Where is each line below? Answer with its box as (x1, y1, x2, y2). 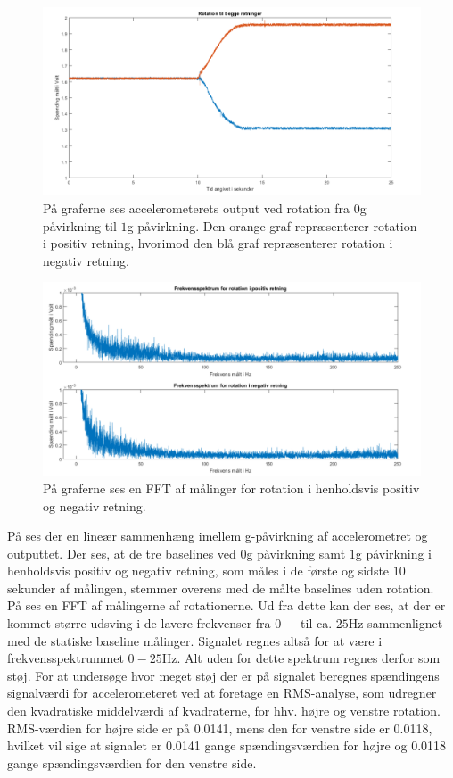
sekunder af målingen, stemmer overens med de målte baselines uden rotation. (7, 578, 434, 597)
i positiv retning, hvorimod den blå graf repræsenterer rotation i (43, 234, 393, 252)
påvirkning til (43, 216, 117, 235)
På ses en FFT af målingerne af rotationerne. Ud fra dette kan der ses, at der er (7, 596, 446, 615)
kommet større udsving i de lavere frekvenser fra (7, 614, 271, 633)
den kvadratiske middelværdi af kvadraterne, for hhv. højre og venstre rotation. (7, 701, 441, 720)
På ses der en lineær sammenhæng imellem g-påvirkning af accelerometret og (7, 526, 428, 545)
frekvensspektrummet (7, 649, 124, 667)
